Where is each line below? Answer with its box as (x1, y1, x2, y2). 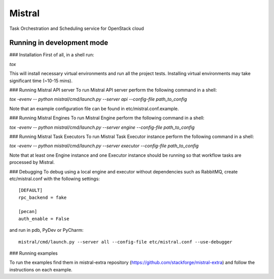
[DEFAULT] (18, 188, 43, 193)
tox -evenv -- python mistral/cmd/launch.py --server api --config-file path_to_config (9, 96, 187, 102)
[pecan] (18, 208, 38, 215)
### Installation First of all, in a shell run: (9, 52, 94, 58)
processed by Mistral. (9, 159, 55, 165)
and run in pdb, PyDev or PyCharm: (9, 227, 84, 233)
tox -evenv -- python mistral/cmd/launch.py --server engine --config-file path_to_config (9, 124, 195, 130)
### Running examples (9, 250, 58, 256)
